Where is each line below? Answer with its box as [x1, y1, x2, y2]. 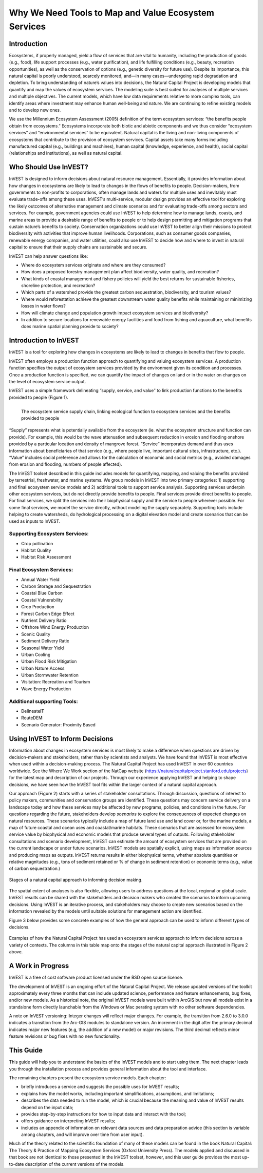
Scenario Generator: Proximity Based [21, 721, 96, 727]
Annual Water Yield [21, 576, 60, 582]
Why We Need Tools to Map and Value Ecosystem [9, 7, 214, 18]
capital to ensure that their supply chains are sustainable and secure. [9, 244, 148, 250]
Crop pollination [21, 540, 54, 546]
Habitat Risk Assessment [21, 554, 72, 560]
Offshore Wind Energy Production [21, 624, 89, 630]
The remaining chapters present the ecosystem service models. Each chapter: [9, 1074, 167, 1081]
